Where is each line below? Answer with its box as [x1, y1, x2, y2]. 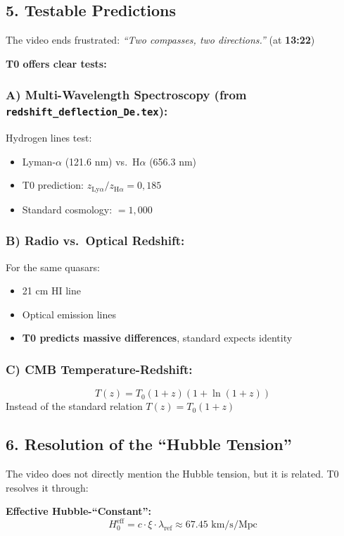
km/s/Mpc [211, 520, 257, 530]
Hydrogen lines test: [6, 130, 92, 145]
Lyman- [22, 154, 56, 168]
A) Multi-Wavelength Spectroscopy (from [6, 86, 247, 104]
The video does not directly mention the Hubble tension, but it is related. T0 [6, 466, 339, 480]
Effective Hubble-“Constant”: [6, 504, 151, 518]
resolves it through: [6, 480, 89, 494]
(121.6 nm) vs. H [65, 154, 140, 168]
